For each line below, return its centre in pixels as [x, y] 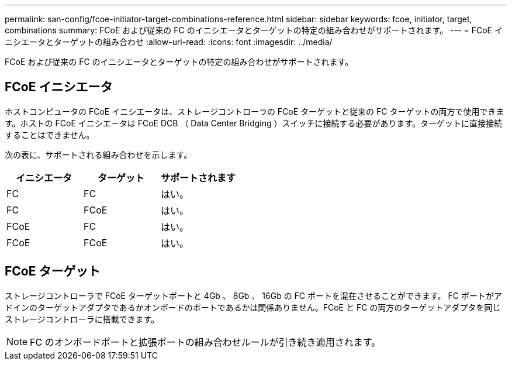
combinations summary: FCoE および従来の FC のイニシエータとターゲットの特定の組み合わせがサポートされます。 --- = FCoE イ [254, 30]
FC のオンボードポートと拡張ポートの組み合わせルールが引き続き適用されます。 [205, 342]
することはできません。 [50, 135]
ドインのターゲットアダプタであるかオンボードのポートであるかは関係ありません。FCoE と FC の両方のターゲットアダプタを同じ [253, 307]
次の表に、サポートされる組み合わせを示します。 [98, 154]
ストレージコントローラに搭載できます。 [82, 319]
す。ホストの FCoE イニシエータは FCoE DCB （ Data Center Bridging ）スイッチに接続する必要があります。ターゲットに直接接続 [254, 123]
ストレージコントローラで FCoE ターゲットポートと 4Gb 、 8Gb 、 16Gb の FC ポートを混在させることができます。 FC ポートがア [253, 295]
